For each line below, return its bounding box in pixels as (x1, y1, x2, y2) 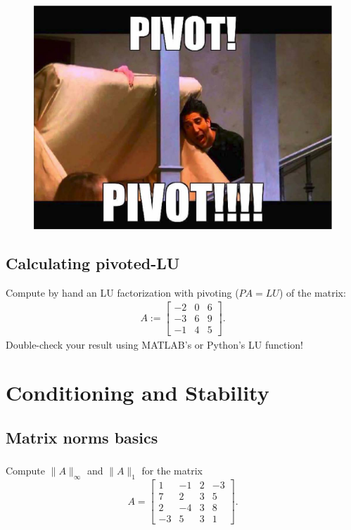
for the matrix (141, 463, 203, 478)
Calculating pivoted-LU (6, 252, 180, 273)
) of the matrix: (279, 285, 346, 299)
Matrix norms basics (6, 426, 158, 448)
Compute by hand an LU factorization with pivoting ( (6, 285, 239, 299)
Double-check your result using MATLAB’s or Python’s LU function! (6, 337, 303, 351)
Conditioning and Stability (6, 378, 269, 407)
